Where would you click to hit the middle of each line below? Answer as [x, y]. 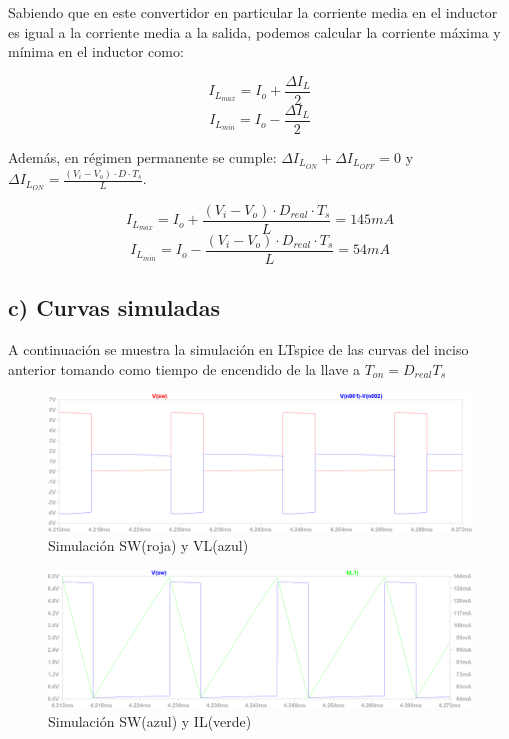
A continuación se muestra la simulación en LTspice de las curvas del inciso [238, 349]
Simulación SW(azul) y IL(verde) [150, 721]
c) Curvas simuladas [114, 307]
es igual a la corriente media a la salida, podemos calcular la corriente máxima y [254, 31]
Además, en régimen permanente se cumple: [142, 156]
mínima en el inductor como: [96, 51]
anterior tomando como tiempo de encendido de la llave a [184, 368]
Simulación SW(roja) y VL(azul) [148, 545]
